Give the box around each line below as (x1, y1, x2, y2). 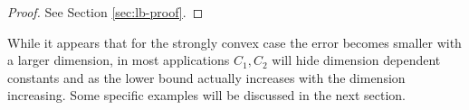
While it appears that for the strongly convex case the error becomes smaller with (7, 32, 462, 51)
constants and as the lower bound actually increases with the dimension (7, 68, 406, 87)
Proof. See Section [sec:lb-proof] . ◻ (7, 3, 204, 21)
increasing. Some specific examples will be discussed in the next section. (7, 86, 406, 105)
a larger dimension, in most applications (7, 50, 230, 69)
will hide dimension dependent (272, 50, 441, 69)
